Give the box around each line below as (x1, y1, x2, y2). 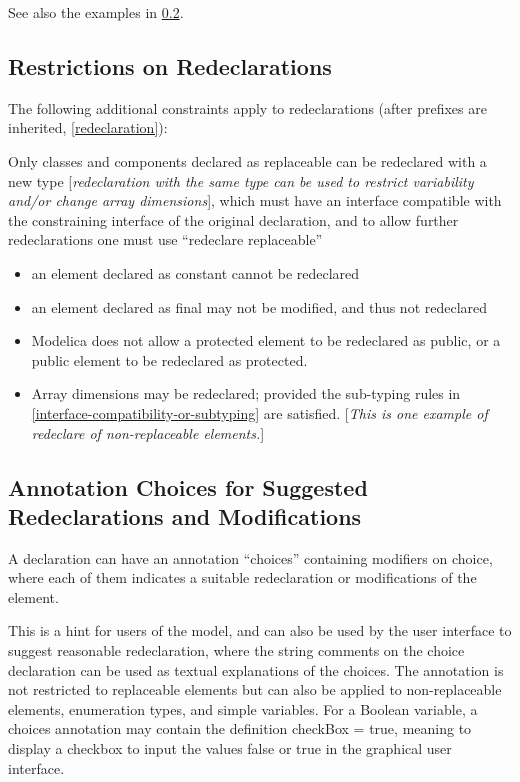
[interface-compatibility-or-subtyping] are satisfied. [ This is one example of (31, 402, 488, 423)
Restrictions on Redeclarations (8, 50, 332, 81)
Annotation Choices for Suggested (8, 471, 368, 502)
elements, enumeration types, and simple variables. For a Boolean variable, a (8, 698, 478, 719)
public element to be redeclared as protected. (31, 349, 308, 370)
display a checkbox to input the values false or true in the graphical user (8, 738, 452, 759)
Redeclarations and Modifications (8, 500, 362, 531)
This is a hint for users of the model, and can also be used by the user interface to (8, 620, 512, 641)
